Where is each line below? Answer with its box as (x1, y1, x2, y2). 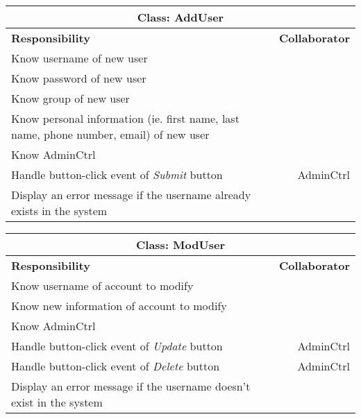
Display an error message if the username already (11, 187, 251, 203)
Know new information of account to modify (11, 298, 227, 314)
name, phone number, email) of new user (11, 126, 210, 142)
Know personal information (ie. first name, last (11, 110, 240, 126)
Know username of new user (11, 50, 148, 66)
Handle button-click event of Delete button (11, 358, 220, 374)
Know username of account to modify (11, 277, 194, 293)
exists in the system (11, 203, 108, 219)
